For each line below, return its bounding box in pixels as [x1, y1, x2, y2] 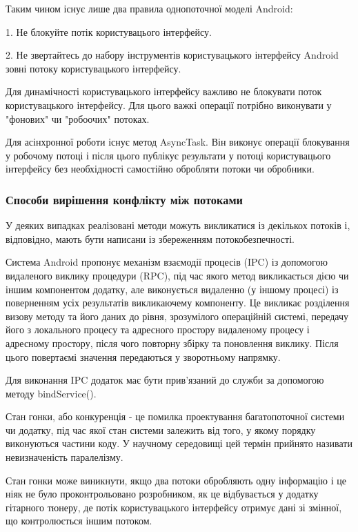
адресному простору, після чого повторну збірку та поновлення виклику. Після [6, 335, 339, 350]
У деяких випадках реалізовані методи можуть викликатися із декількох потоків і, [6, 218, 350, 233]
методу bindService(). [6, 386, 97, 400]
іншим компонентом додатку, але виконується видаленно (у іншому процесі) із [6, 282, 339, 296]
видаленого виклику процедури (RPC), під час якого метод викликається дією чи [6, 268, 349, 282]
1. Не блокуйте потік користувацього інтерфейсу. [6, 24, 212, 39]
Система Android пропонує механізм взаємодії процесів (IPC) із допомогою [6, 255, 328, 269]
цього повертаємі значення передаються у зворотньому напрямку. [6, 349, 281, 364]
